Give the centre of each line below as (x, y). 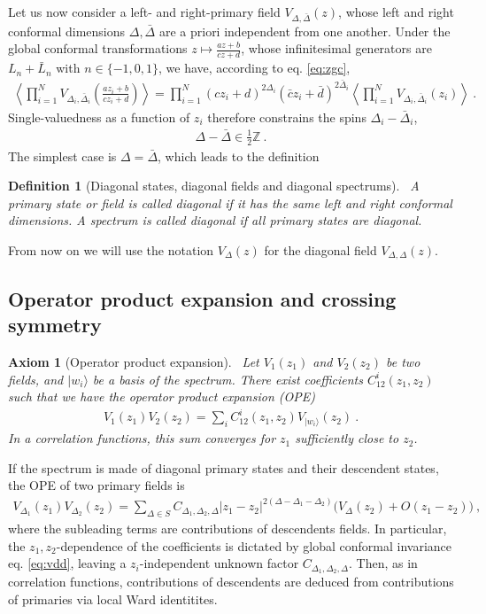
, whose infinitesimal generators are (336, 48)
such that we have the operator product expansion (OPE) (162, 396)
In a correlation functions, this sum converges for (142, 438)
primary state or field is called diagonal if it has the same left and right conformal (230, 202)
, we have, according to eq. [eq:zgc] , (255, 68)
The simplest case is (62, 155)
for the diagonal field (320, 249)
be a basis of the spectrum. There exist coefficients (228, 379)
